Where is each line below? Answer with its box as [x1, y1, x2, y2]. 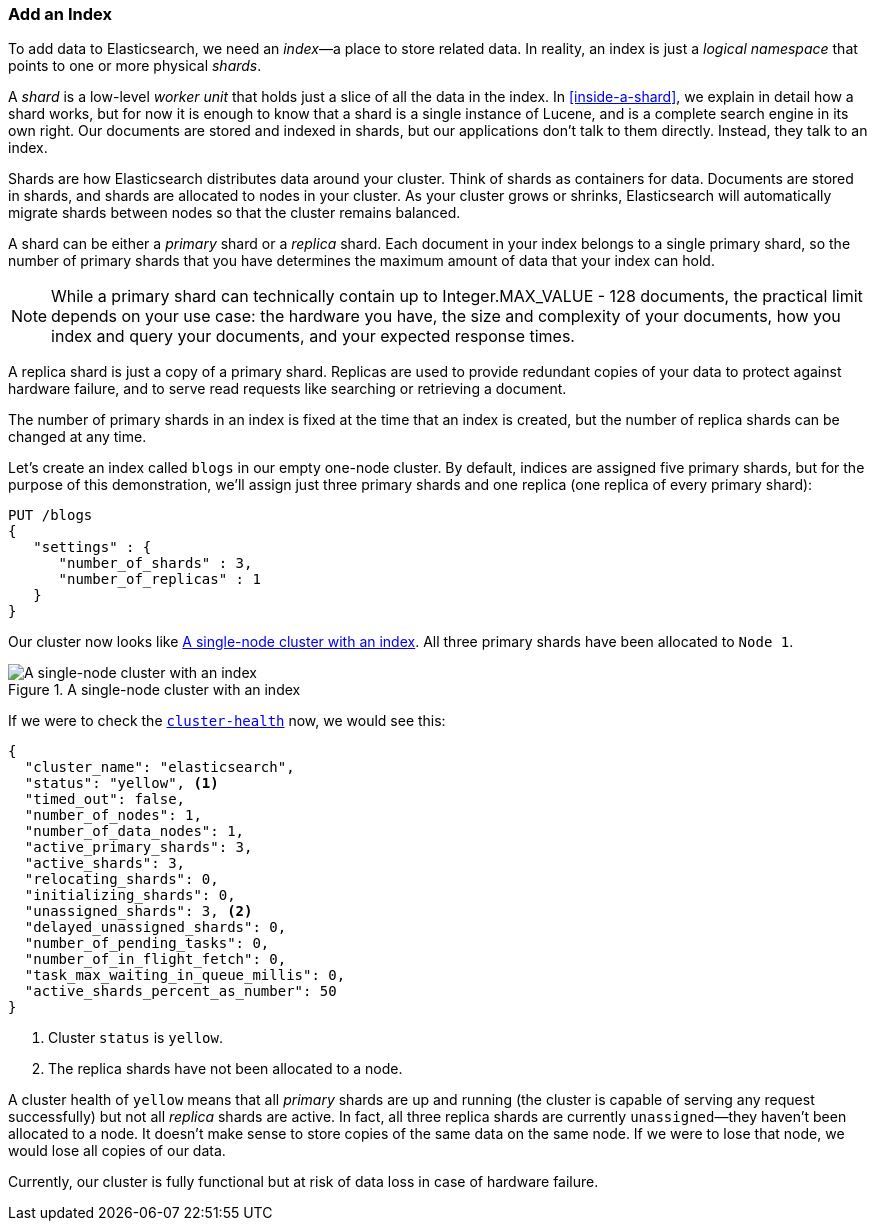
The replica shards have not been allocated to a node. [48, 1060, 403, 1078]
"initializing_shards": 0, [24, 887, 236, 904]
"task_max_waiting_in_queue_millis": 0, [24, 967, 346, 984]
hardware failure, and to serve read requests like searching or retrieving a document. [8, 380, 567, 398]
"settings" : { [33, 539, 152, 556]
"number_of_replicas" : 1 [58, 571, 261, 588]
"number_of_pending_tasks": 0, [24, 935, 270, 952]
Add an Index [8, 4, 112, 24]
